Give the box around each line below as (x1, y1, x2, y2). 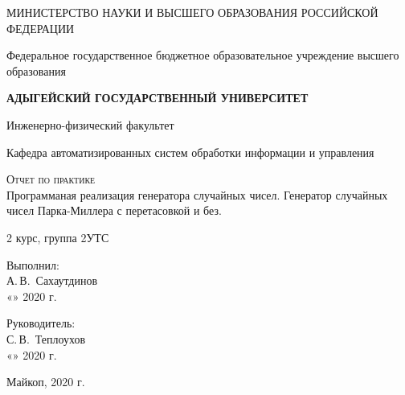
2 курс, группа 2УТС (6, 228, 109, 245)
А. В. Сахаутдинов (6, 272, 98, 289)
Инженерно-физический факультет (6, 116, 174, 133)
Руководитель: (6, 315, 76, 331)
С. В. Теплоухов (6, 330, 86, 347)
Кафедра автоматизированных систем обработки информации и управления (6, 143, 374, 160)
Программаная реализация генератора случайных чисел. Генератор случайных (6, 186, 388, 203)
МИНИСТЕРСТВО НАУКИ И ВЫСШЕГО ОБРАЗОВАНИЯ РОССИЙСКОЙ (6, 4, 378, 20)
